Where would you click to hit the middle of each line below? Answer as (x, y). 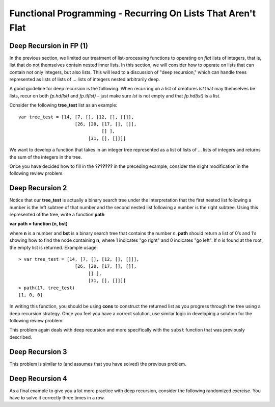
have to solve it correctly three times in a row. (57, 398)
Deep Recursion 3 (38, 352)
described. (21, 337)
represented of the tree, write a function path (57, 215)
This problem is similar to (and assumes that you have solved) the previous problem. (98, 364)
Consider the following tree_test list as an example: (63, 105)
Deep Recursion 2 (38, 188)
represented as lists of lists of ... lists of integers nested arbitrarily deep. (85, 80)
